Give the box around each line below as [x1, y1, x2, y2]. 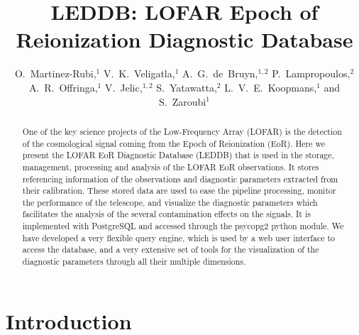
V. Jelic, [104, 79, 143, 94]
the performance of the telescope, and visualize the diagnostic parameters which [22, 196, 318, 208]
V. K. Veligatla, [103, 66, 175, 81]
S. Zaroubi [159, 94, 206, 109]
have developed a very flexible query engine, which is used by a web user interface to [22, 231, 336, 243]
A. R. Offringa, [28, 79, 98, 94]
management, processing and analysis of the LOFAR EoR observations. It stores [22, 160, 319, 172]
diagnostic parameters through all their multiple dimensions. [22, 256, 246, 268]
